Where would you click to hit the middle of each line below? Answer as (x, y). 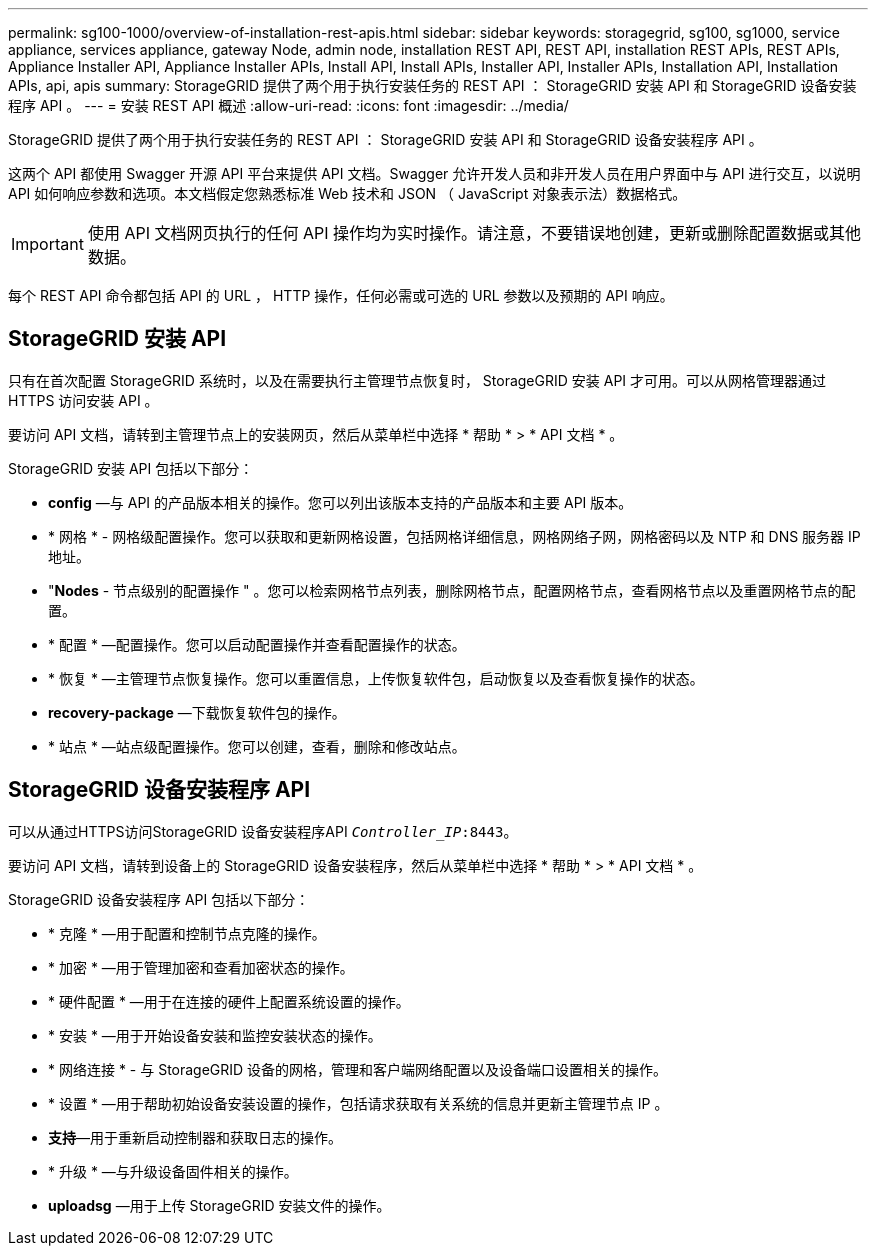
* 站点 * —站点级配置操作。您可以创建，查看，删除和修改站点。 (257, 746)
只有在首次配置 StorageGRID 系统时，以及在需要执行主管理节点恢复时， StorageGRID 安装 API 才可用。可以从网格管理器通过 (417, 380)
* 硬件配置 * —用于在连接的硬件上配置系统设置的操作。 (229, 1001)
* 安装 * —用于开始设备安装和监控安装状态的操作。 (215, 1035)
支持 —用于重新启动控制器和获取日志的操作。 (195, 1137)
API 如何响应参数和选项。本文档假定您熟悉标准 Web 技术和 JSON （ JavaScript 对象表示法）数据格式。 (347, 193)
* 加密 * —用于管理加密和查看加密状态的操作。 (201, 967)
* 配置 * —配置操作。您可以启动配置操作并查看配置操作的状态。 (257, 644)
